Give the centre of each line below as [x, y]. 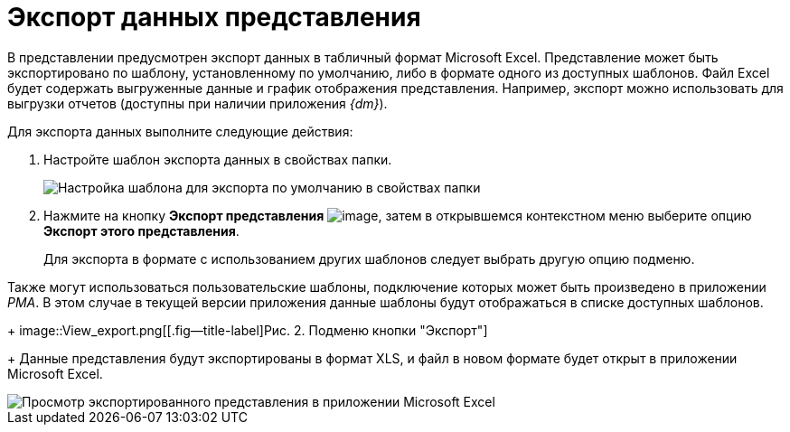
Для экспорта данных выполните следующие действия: [180, 131]
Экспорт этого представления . [141, 230]
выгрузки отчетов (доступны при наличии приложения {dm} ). [197, 103]
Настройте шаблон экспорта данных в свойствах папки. [218, 159]
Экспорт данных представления [214, 17]
